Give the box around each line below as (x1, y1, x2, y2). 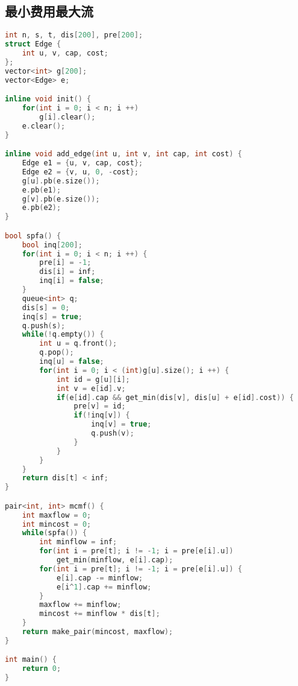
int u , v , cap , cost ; (22, 48, 108, 57)
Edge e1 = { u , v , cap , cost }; (22, 159, 143, 168)
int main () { (5, 655, 57, 664)
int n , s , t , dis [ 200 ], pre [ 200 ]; (5, 31, 143, 40)
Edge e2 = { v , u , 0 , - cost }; (22, 167, 139, 176)
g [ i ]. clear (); (39, 112, 96, 121)
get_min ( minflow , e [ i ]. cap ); (56, 556, 173, 565)
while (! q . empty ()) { (22, 330, 104, 339)
